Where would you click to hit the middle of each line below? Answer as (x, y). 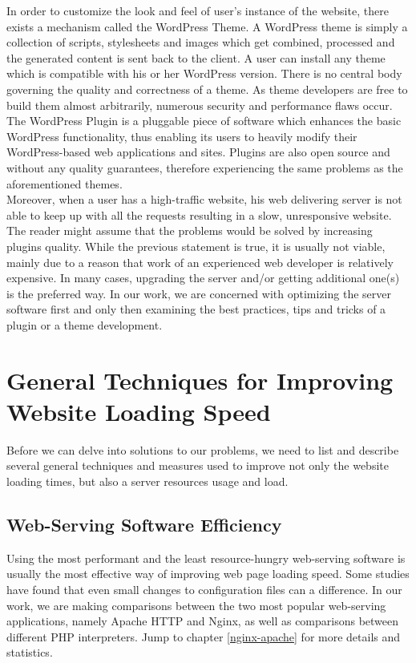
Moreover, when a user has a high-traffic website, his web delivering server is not (204, 199)
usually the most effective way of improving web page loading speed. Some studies (208, 574)
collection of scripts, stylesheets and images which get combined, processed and (201, 42)
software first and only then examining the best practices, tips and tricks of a (196, 309)
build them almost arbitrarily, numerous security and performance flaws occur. (200, 105)
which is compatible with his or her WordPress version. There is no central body (204, 73)
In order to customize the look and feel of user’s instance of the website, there (198, 10)
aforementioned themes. (65, 183)
